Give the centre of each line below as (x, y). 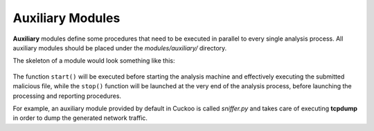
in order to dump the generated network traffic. (80, 118)
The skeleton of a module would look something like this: (94, 61)
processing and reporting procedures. (67, 96)
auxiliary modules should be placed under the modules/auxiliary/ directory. (120, 48)
